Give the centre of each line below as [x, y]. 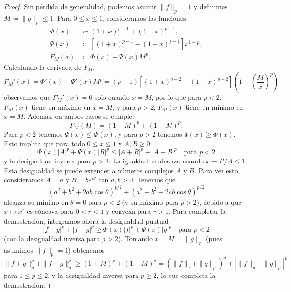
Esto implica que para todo [44, 143]
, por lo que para [176, 97]
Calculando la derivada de [43, 67]
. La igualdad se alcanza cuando [156, 161]
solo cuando [112, 97]
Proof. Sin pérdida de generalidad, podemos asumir [80, 6]
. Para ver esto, [217, 170]
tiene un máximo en [61, 106]
